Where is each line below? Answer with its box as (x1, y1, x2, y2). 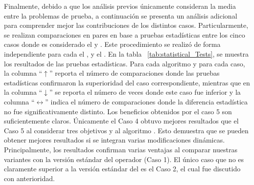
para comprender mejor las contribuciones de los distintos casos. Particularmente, (4, 20, 249, 30)
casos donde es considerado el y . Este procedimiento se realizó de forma (4, 39, 221, 49)
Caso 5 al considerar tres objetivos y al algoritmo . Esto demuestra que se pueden (4, 125, 249, 135)
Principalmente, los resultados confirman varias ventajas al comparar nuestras (4, 144, 238, 154)
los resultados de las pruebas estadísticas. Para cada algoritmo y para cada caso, (4, 58, 245, 68)
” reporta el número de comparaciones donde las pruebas (49, 68, 220, 78)
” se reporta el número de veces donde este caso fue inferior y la (49, 87, 241, 97)
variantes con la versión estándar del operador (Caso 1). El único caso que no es (4, 154, 244, 164)
